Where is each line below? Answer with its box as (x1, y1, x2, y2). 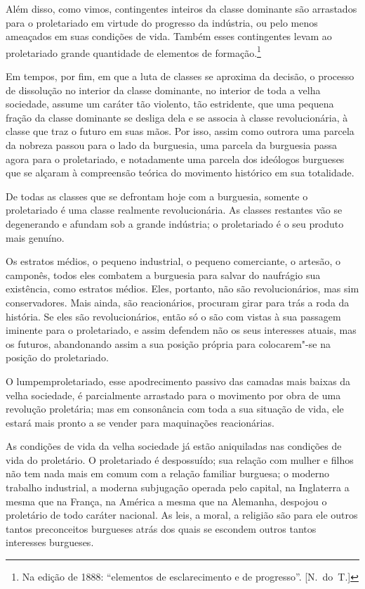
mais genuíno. (6, 230, 65, 245)
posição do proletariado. (6, 350, 109, 365)
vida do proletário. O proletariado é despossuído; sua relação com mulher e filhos (6, 452, 354, 467)
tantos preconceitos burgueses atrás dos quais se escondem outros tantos (6, 521, 317, 536)
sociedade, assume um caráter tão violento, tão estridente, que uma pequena (6, 96, 334, 111)
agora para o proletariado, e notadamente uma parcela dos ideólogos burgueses (6, 151, 345, 166)
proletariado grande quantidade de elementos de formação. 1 (6, 43, 261, 60)
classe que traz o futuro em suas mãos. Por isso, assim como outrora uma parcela (6, 124, 354, 138)
